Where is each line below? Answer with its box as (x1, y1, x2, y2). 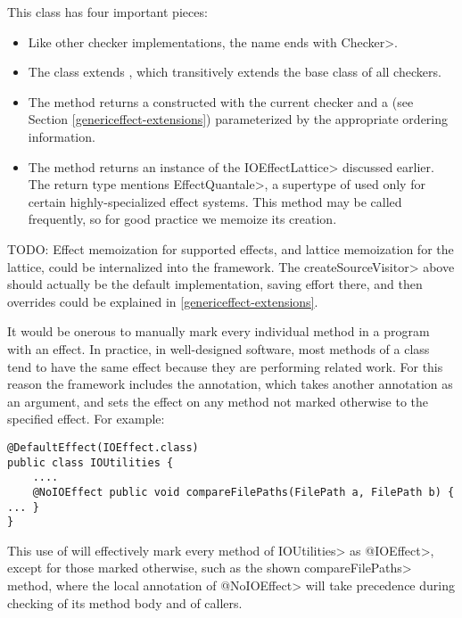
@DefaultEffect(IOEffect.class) (7, 441, 199, 454)
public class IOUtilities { (7, 456, 174, 469)
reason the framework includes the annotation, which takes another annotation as (7, 375, 453, 393)
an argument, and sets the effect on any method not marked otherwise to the (7, 391, 429, 410)
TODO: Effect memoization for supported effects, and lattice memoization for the (7, 239, 454, 258)
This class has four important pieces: (7, 3, 208, 21)
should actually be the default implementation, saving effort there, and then (7, 275, 423, 293)
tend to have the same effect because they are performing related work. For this (7, 357, 443, 375)
